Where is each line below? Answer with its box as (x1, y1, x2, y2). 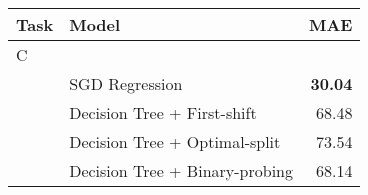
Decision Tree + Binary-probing (69, 159, 293, 182)
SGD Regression (69, 72, 183, 95)
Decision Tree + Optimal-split (69, 130, 281, 153)
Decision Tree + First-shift (69, 101, 257, 124)
